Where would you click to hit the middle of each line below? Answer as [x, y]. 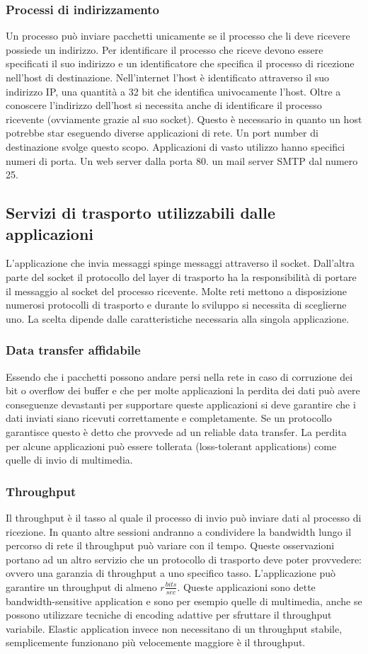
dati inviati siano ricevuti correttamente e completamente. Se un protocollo [169, 418]
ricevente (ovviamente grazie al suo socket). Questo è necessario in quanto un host [184, 119]
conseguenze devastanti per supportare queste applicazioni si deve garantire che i [181, 404]
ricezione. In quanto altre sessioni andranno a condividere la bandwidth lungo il [179, 531]
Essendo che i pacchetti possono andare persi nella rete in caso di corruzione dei [179, 376]
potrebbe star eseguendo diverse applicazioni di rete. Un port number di [162, 133]
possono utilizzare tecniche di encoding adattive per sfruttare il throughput [169, 615]
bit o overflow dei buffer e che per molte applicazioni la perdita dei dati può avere [183, 390]
